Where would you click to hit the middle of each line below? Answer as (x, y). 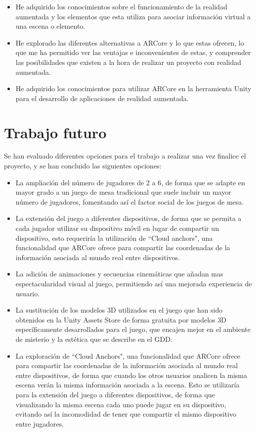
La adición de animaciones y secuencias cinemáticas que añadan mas (119, 274)
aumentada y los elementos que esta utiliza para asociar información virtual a (133, 16)
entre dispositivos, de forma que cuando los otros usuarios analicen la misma (131, 375)
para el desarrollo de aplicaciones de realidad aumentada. (102, 98)
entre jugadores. (40, 423)
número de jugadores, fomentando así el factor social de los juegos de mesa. (130, 201)
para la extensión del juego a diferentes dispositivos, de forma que (115, 394)
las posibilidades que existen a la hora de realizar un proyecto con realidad (128, 62)
